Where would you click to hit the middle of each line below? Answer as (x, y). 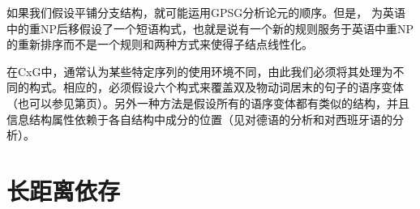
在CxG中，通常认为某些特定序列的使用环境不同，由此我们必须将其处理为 (200, 71)
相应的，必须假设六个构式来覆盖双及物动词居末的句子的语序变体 (233, 87)
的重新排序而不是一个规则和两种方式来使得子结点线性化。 (160, 44)
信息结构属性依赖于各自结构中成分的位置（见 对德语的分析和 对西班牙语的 (199, 119)
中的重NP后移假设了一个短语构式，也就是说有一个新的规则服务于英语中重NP (210, 28)
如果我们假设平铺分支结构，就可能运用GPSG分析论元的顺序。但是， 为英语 (206, 12)
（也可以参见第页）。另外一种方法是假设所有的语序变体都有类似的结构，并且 (208, 102)
